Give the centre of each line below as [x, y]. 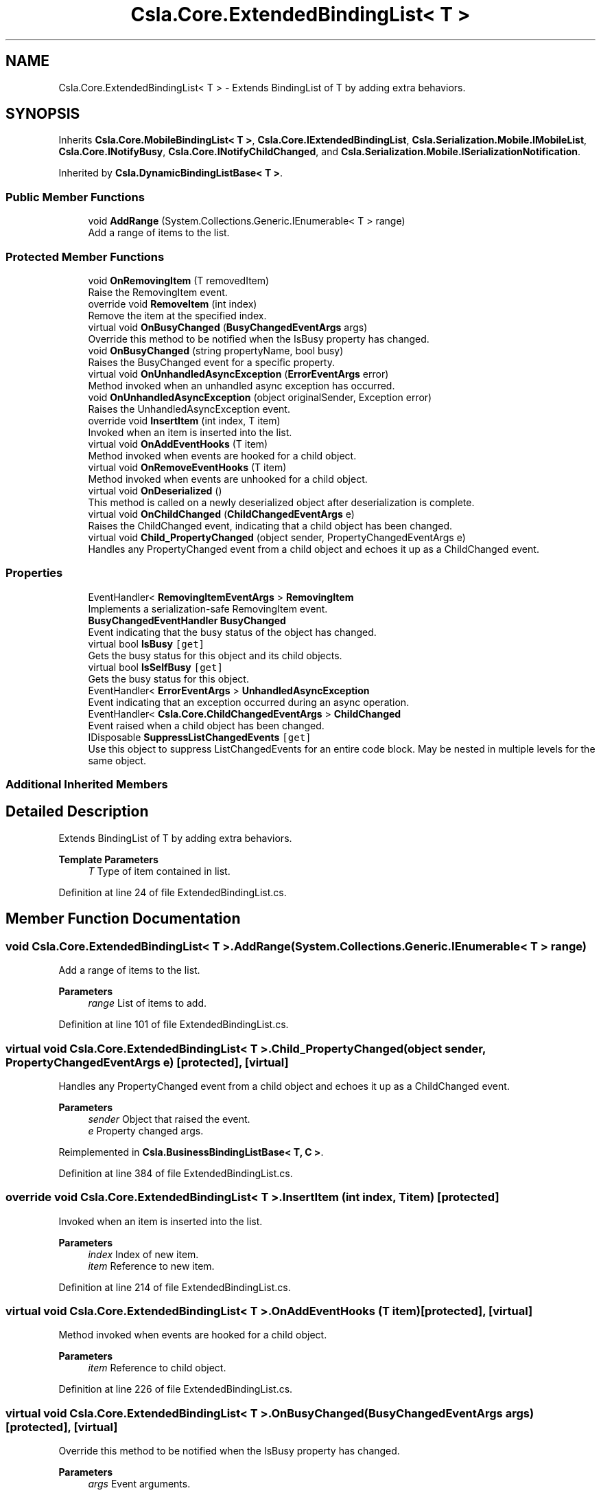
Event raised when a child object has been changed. [206, 725]
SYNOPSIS [43, 114]
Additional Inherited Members [87, 785]
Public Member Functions [75, 197]
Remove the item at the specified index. [177, 315]
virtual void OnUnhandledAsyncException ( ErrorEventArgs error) [238, 374]
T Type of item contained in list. [159, 871]
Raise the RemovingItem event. [158, 292]
